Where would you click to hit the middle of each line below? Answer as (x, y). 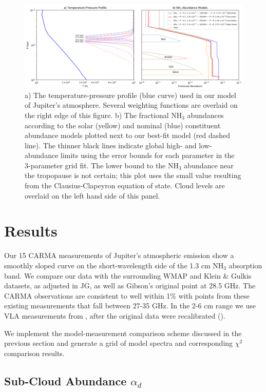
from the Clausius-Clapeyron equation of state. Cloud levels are (125, 185)
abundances (205, 115)
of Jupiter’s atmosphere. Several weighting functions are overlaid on (131, 105)
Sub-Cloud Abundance (65, 380)
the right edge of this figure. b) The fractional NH (103, 115)
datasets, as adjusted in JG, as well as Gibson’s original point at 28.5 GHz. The (130, 286)
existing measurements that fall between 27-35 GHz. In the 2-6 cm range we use (130, 306)
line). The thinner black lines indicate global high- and (111, 145)
